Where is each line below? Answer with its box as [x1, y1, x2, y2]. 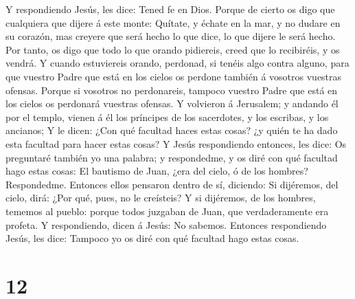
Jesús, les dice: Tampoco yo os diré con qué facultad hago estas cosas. [5, 231, 299, 245]
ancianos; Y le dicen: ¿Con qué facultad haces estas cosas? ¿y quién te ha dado [5, 123, 338, 137]
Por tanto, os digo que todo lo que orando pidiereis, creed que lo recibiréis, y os [5, 42, 340, 56]
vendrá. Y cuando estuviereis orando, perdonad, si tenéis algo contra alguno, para [5, 56, 350, 70]
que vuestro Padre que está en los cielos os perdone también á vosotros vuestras [5, 69, 342, 83]
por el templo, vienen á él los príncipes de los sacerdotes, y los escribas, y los [5, 109, 329, 124]
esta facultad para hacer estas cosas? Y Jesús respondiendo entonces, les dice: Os [5, 136, 347, 151]
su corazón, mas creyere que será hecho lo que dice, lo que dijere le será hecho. [5, 29, 336, 43]
